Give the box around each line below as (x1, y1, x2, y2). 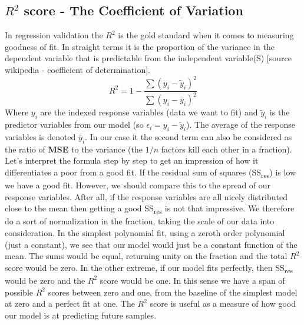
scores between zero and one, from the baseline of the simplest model (48, 286, 298, 298)
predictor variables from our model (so (5, 118, 144, 131)
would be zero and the (5, 274, 85, 286)
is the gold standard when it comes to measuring (118, 29, 294, 41)
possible (5, 286, 33, 298)
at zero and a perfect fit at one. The (5, 297, 135, 310)
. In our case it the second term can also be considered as (85, 131, 292, 143)
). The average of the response (186, 118, 295, 131)
